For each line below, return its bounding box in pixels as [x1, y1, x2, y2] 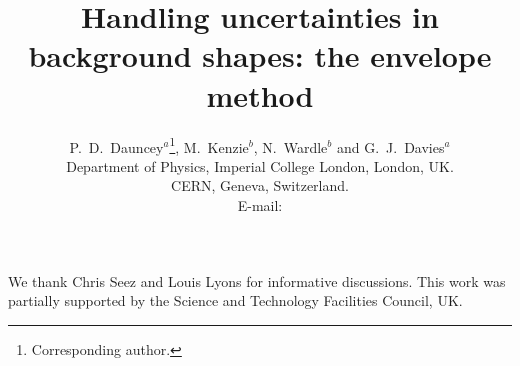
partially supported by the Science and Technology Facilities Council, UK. [8, 290, 463, 311]
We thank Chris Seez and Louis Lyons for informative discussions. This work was [8, 270, 506, 291]
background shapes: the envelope [28, 35, 492, 76]
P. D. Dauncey [69, 136, 164, 157]
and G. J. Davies [336, 136, 445, 157]
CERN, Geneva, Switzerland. [171, 175, 349, 196]
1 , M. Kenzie [169, 133, 249, 157]
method [206, 74, 314, 115]
